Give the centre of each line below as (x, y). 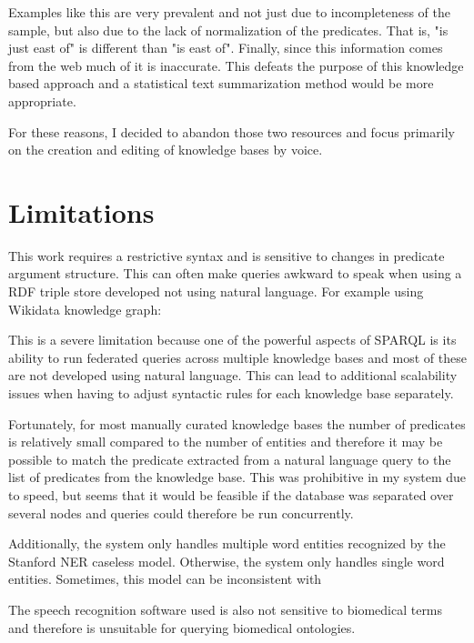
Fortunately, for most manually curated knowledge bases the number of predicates (237, 423)
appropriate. (42, 100)
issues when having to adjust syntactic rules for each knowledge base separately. (231, 393)
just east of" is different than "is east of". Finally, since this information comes (226, 48)
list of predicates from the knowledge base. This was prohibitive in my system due (237, 477)
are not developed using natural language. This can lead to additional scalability (233, 375)
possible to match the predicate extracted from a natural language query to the (230, 459)
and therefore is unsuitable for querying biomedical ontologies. (182, 627)
